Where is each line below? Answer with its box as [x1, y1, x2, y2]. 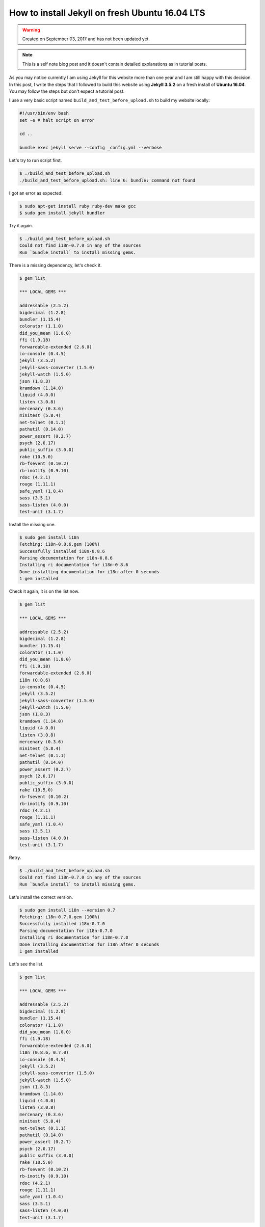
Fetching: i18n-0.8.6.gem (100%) [19, 541, 100, 547]
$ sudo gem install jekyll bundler [19, 210, 105, 215]
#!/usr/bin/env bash [19, 110, 69, 116]
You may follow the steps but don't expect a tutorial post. [9, 88, 125, 94]
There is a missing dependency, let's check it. [9, 262, 102, 268]
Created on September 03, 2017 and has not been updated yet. [22, 36, 150, 42]
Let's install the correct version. [9, 894, 73, 900]
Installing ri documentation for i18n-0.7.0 [19, 935, 129, 940]
